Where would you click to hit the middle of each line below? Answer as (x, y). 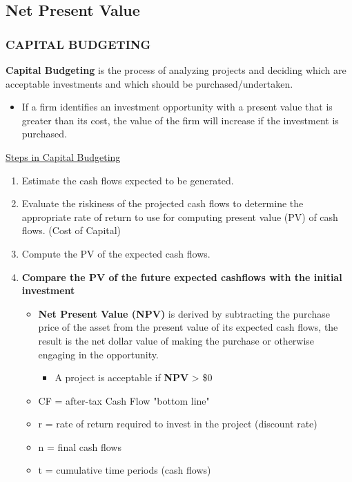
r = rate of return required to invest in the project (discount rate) (178, 424)
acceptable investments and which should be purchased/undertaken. (149, 83)
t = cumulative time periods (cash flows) (125, 470)
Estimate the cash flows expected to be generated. (128, 180)
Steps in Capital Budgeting (63, 156)
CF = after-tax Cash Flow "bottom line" (124, 400)
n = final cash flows (80, 446)
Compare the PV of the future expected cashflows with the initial (182, 277)
